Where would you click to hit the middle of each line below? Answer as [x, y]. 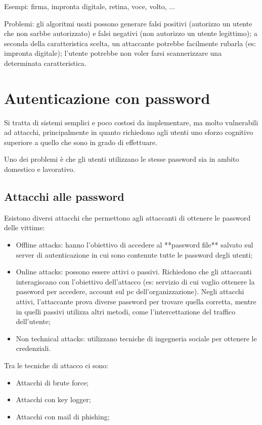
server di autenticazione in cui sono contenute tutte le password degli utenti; [134, 254]
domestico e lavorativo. [40, 169]
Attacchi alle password [64, 197]
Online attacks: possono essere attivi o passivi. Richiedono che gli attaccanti [134, 272]
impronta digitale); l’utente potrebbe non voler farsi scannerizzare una [113, 53]
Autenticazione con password [107, 98]
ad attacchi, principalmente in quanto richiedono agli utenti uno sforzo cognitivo [129, 132]
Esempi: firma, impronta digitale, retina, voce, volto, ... [90, 6]
